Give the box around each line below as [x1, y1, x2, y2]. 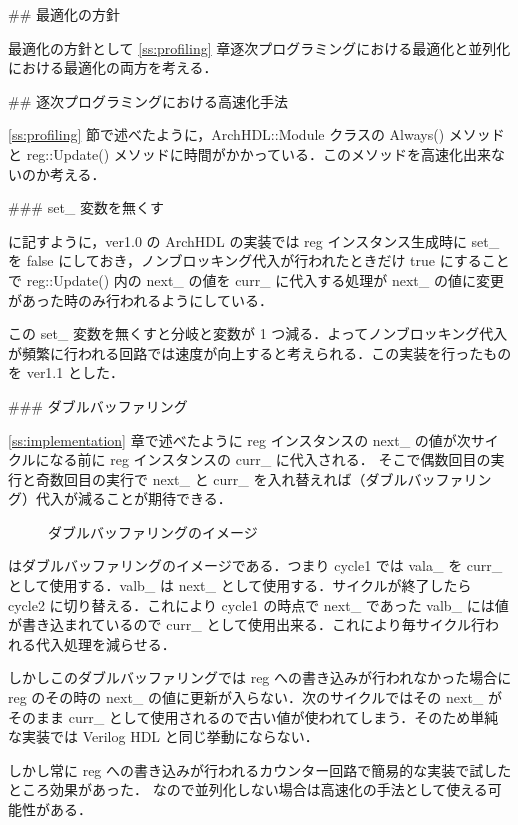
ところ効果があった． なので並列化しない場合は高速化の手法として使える [8, 779, 488, 800]
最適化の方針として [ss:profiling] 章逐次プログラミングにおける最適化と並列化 [8, 37, 511, 58]
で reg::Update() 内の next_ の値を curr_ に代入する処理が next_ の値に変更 [8, 269, 504, 290]
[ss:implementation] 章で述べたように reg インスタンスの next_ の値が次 [8, 429, 471, 450]
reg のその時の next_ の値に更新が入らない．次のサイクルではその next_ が [8, 687, 502, 708]
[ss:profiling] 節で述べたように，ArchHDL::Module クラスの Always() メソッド [8, 124, 505, 145]
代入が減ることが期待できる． [35, 488, 232, 509]
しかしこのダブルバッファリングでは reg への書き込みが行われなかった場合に [8, 667, 512, 688]
